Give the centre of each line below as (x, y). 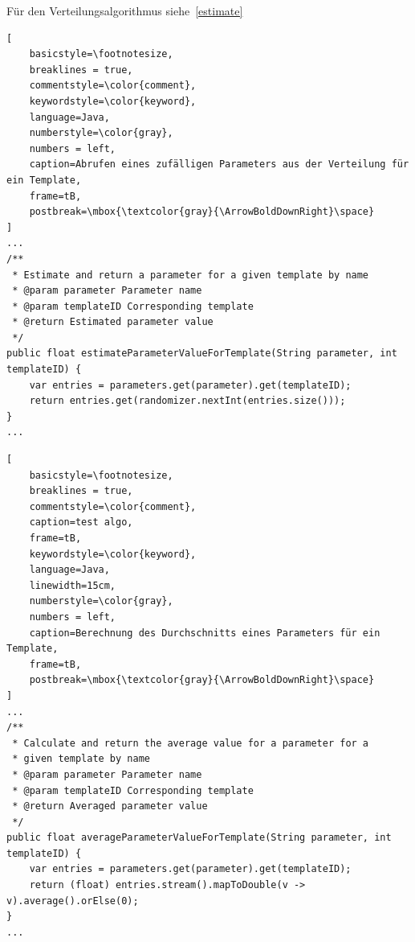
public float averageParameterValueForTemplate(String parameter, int (199, 838)
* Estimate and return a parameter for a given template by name (191, 275)
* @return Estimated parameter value (113, 322)
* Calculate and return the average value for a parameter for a (191, 743)
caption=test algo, (81, 522)
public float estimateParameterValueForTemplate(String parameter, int (202, 354)
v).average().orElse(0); (73, 901)
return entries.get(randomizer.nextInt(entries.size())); (187, 401)
